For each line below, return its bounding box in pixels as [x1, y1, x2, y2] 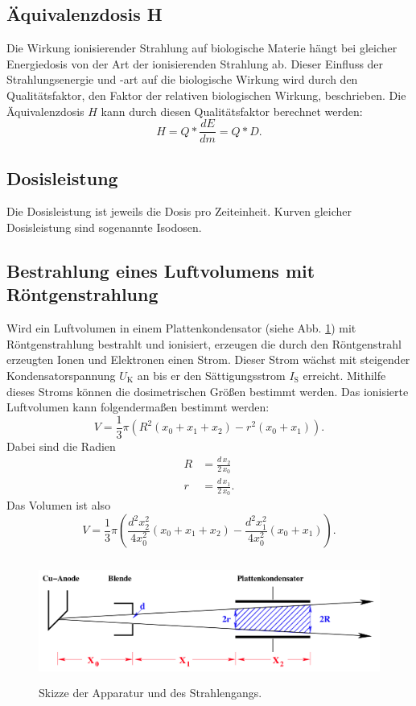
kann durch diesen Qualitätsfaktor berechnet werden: [101, 102, 363, 119]
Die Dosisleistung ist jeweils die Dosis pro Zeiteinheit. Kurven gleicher [6, 203, 352, 220]
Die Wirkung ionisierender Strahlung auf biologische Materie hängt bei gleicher [6, 39, 397, 56]
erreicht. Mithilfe [303, 367, 386, 383]
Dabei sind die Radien [6, 437, 116, 454]
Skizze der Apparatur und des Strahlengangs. [39, 683, 262, 700]
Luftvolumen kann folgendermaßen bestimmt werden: [6, 398, 270, 415]
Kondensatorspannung [6, 367, 116, 383]
